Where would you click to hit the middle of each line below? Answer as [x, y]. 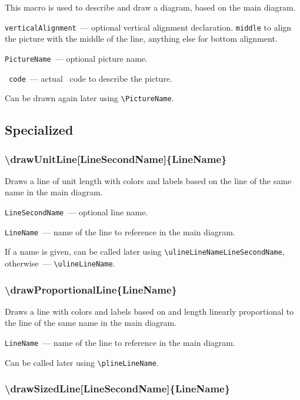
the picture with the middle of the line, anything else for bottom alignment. [141, 39]
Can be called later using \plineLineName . [82, 362]
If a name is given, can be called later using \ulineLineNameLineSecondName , [145, 251]
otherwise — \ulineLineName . [60, 263]
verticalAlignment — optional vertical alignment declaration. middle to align [148, 27]
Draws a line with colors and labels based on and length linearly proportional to [149, 311]
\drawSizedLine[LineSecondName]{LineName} [118, 389]
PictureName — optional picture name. [76, 58]
